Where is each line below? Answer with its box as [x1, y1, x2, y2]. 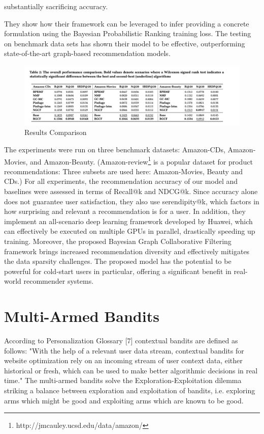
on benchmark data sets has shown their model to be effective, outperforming [4, 38, 245, 48]
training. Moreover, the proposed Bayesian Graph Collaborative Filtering [4, 235, 232, 246]
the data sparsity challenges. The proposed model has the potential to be [4, 256, 232, 266]
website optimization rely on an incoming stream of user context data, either [4, 355, 243, 366]
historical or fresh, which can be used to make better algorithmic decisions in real [4, 365, 258, 375]
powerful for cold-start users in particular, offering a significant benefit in [4, 265, 232, 276]
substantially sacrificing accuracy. [4, 1, 108, 11]
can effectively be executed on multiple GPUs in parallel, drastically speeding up [4, 226, 255, 236]
